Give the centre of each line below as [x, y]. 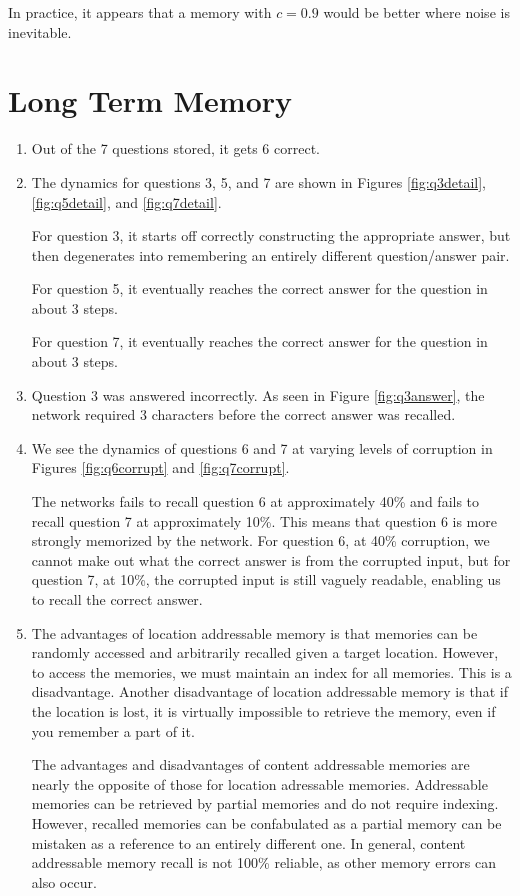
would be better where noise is [416, 12]
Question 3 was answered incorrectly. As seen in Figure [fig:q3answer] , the [258, 394]
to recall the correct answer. [117, 599]
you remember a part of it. [113, 730]
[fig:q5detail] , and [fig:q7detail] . [126, 201]
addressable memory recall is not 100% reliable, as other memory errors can [264, 862]
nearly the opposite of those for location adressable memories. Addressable [259, 783]
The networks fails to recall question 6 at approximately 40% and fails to [255, 501]
